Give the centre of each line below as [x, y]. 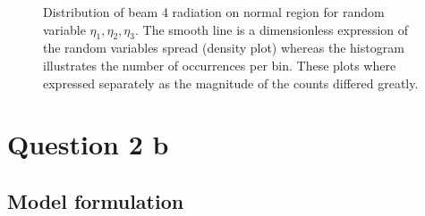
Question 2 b [88, 144]
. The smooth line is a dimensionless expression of [272, 29]
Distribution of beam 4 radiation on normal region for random [214, 12]
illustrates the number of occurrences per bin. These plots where [220, 65]
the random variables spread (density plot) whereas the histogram [224, 48]
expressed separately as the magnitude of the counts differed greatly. [231, 83]
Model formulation [96, 200]
